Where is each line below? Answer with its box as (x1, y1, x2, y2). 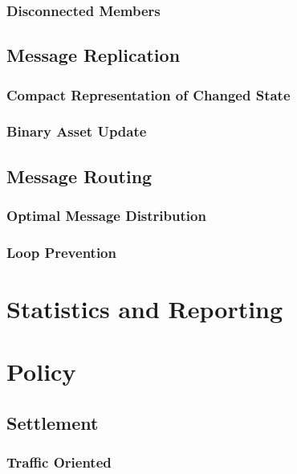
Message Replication (6, 43, 181, 67)
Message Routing (6, 163, 153, 188)
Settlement (6, 410, 99, 435)
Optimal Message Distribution (6, 206, 206, 226)
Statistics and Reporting (6, 292, 283, 325)
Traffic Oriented (6, 452, 112, 472)
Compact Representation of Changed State (6, 84, 291, 104)
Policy (6, 355, 76, 388)
